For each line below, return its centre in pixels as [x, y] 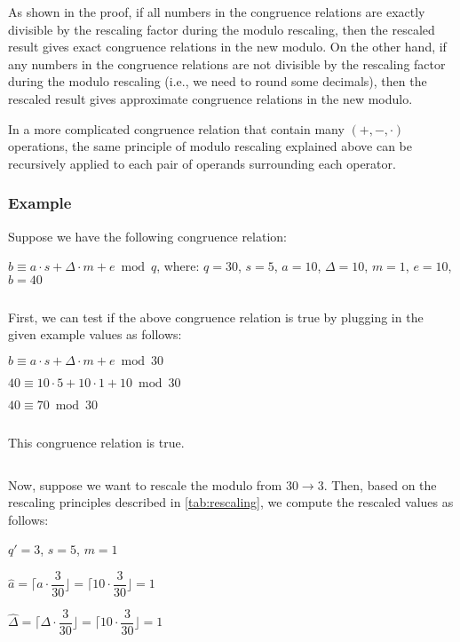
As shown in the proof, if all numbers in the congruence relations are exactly [217, 12]
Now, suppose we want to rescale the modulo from [145, 484]
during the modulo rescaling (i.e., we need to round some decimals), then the [218, 81]
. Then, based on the [380, 484]
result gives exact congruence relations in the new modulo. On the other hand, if [227, 47]
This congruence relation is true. [96, 442]
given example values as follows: [95, 334]
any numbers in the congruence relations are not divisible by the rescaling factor [227, 63]
